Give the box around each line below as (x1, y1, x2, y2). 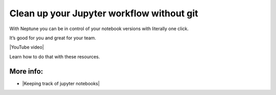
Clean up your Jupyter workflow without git (9, 8, 199, 19)
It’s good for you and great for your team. (9, 35, 97, 41)
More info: (9, 67, 43, 76)
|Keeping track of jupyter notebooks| (22, 80, 100, 86)
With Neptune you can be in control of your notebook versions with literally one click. (9, 26, 189, 32)
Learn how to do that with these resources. (9, 54, 100, 60)
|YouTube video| (9, 44, 44, 51)
